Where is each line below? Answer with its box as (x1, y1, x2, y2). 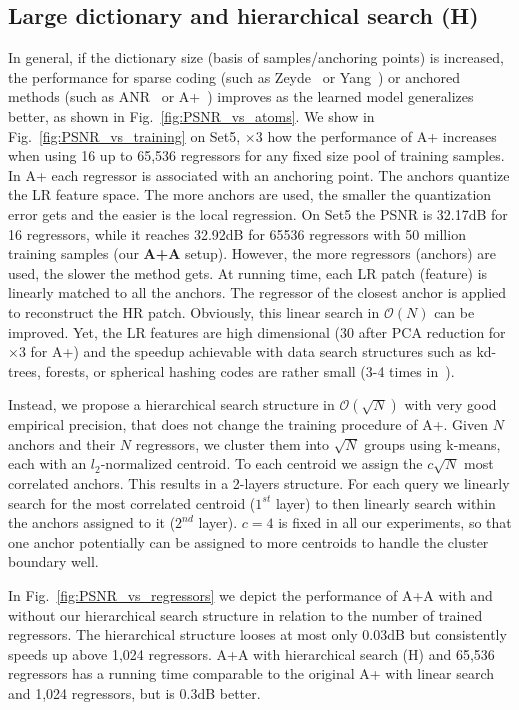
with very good (404, 394, 497, 415)
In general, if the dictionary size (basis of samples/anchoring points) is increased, (8, 47, 504, 68)
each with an (8, 453, 87, 474)
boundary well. (8, 551, 99, 572)
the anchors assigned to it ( (8, 512, 176, 533)
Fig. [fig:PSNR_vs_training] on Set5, (8, 125, 241, 146)
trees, (8, 360, 41, 381)
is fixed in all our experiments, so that (278, 512, 512, 533)
